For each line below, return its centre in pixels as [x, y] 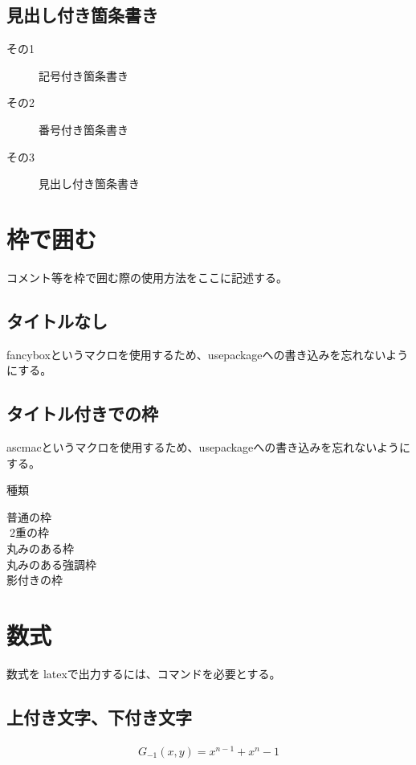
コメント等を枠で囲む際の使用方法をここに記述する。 [147, 277]
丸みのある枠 [40, 548]
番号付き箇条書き [84, 129]
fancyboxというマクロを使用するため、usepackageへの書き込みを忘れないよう [208, 354]
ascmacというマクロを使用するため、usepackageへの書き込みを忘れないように [209, 447]
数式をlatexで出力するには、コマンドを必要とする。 [144, 673]
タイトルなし [57, 320]
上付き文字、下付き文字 [99, 716]
